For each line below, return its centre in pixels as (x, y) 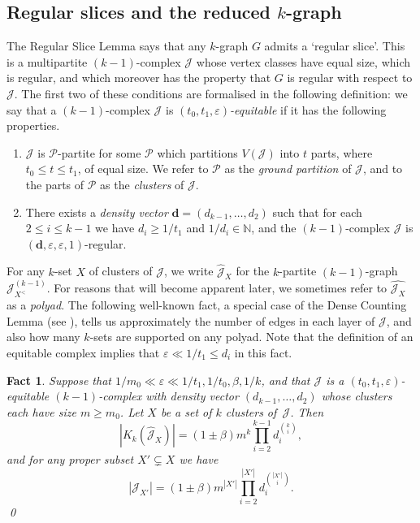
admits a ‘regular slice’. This (335, 46)
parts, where (342, 152)
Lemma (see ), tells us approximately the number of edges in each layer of (191, 320)
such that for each (317, 212)
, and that (286, 380)
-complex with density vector (169, 396)
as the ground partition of (288, 169)
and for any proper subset (70, 459)
